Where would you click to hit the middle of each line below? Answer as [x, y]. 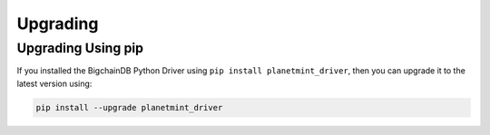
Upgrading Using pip [80, 48]
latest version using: [54, 83]
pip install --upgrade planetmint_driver [129, 107]
